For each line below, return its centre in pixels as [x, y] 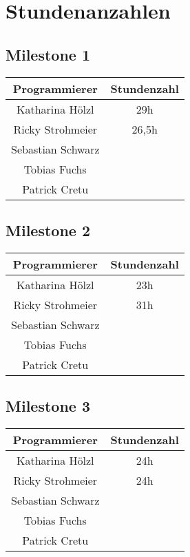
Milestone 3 [48, 406]
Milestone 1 [48, 54]
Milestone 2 [48, 230]
